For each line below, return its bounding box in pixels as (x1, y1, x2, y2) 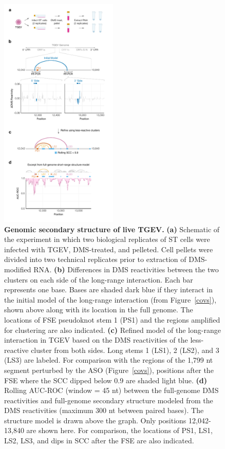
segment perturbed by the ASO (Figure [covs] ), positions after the (4, 364, 214, 375)
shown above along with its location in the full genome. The (4, 304, 193, 315)
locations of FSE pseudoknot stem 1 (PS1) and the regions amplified (4, 314, 220, 325)
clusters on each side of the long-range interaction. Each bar (4, 274, 193, 285)
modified (4, 264, 31, 274)
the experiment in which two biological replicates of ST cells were (4, 234, 210, 245)
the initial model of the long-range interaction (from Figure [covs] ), (4, 294, 217, 305)
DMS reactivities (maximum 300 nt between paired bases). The (4, 405, 204, 416)
